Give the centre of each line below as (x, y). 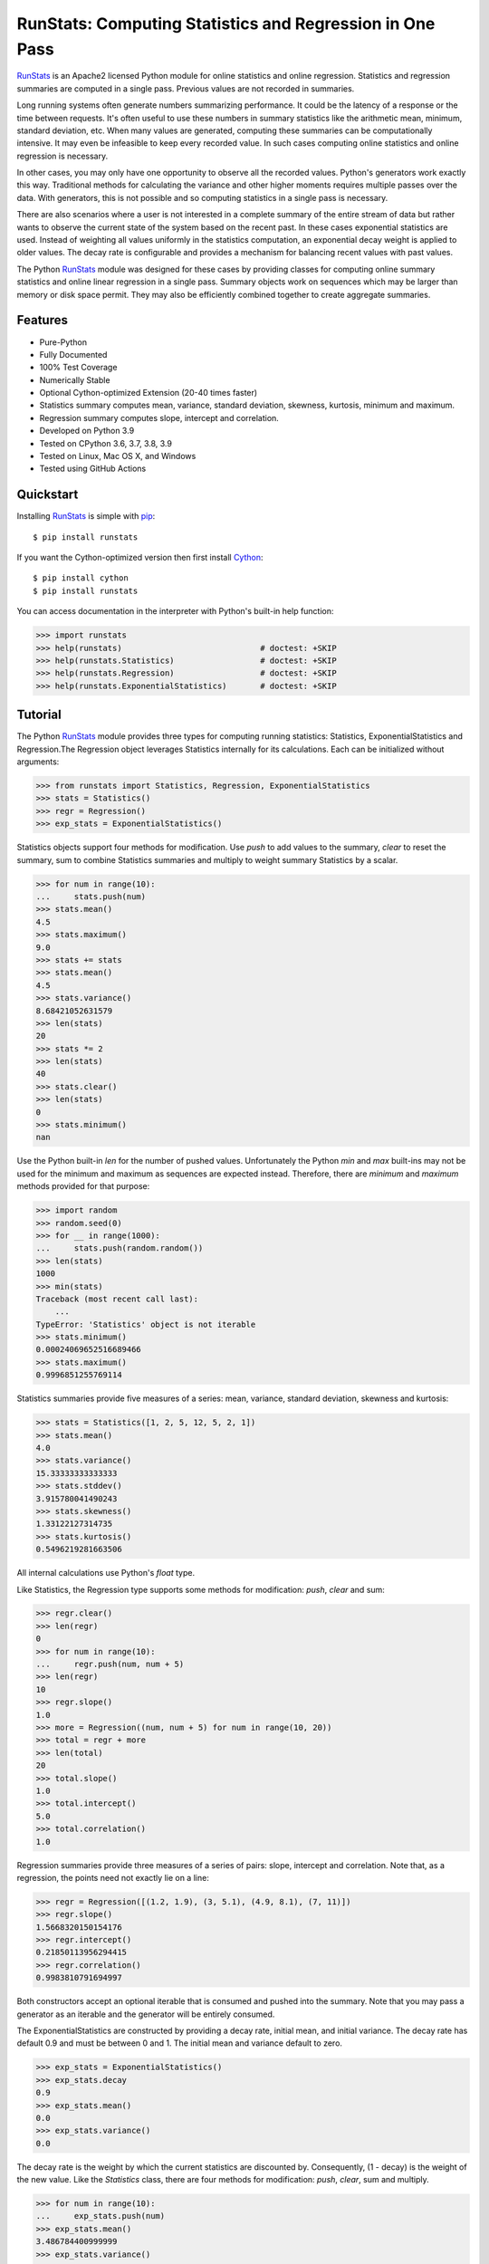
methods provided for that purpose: (83, 1186)
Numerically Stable (75, 379)
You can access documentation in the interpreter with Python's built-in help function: (175, 611)
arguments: (38, 762)
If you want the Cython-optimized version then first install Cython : (140, 558)
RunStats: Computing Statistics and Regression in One (226, 24)
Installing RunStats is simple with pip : (86, 516)
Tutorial (39, 715)
